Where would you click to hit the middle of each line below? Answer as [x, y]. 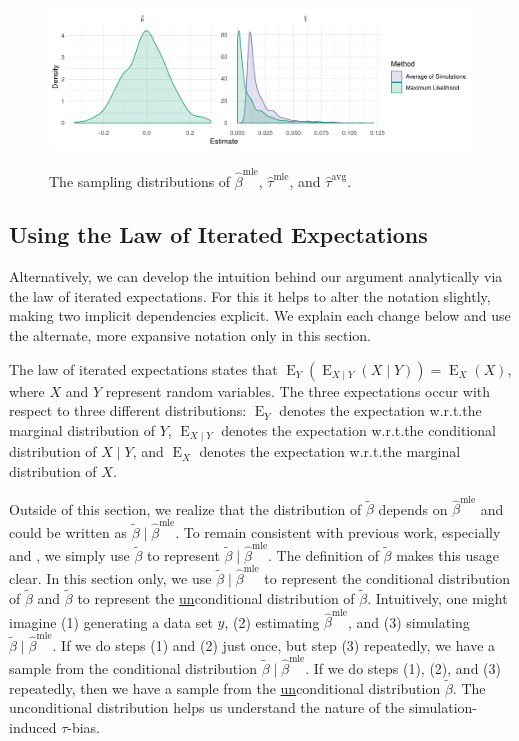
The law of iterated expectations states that [143, 368]
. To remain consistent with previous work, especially [338, 531]
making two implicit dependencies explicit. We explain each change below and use [260, 315]
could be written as [68, 531]
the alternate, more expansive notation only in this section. [190, 335]
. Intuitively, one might [437, 597]
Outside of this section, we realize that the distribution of [185, 508]
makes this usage [448, 554]
